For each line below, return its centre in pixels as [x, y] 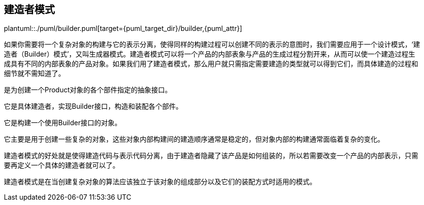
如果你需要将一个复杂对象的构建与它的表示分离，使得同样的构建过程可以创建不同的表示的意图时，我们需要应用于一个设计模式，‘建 [212, 44]
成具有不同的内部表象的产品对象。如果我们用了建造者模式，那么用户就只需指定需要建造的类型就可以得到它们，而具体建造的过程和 [211, 64]
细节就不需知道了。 [34, 73]
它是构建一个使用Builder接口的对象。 [63, 123]
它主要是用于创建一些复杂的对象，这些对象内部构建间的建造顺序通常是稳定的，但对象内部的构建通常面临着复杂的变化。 [194, 139]
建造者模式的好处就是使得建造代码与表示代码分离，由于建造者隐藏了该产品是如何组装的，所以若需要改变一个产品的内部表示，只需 [211, 156]
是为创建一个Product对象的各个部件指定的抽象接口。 [88, 90]
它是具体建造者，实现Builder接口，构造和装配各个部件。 [93, 106]
